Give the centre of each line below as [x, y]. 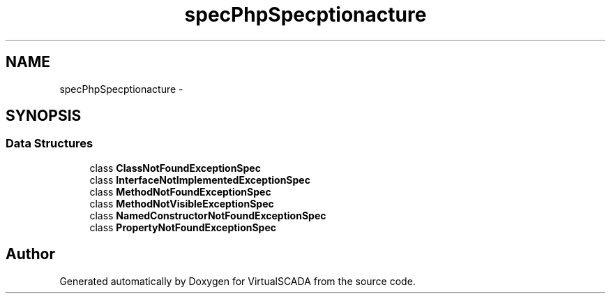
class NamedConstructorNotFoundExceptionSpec [208, 215]
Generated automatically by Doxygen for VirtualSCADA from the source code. [237, 281]
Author [30, 254]
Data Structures [50, 144]
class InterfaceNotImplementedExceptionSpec [200, 180]
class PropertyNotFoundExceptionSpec [183, 227]
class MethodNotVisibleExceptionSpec [182, 203]
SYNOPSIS [44, 116]
